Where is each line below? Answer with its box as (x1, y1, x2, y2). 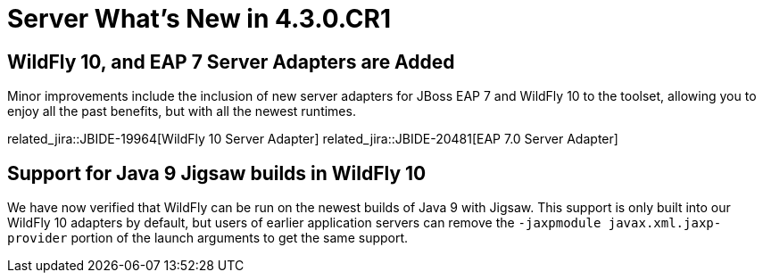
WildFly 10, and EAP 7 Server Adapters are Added (7, 50, 455, 73)
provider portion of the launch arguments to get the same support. (7, 230, 409, 246)
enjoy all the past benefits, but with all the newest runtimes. (7, 103, 356, 119)
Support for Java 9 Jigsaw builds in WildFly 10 (7, 161, 427, 185)
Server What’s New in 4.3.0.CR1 (7, 4, 392, 34)
